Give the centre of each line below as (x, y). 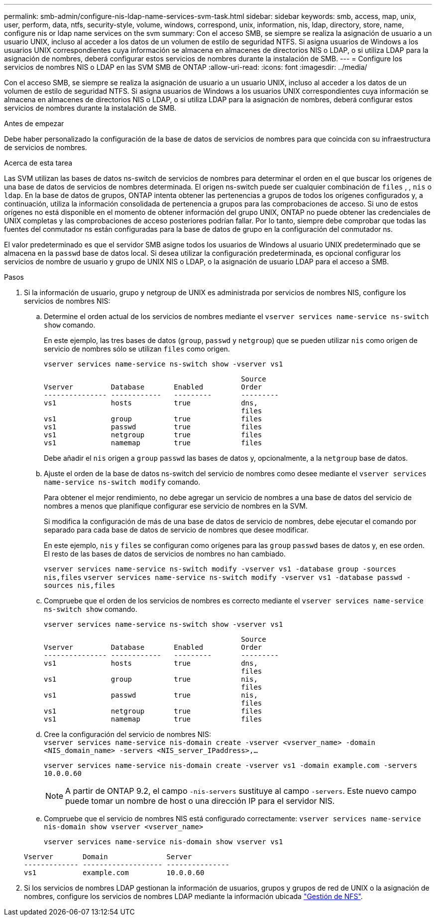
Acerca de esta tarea (38, 163)
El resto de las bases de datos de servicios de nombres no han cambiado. (165, 554)
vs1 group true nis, (151, 679)
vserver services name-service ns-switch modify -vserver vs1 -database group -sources (220, 569)
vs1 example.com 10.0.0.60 (114, 873)
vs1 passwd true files (153, 427)
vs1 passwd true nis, (151, 695)
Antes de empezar (34, 123)
